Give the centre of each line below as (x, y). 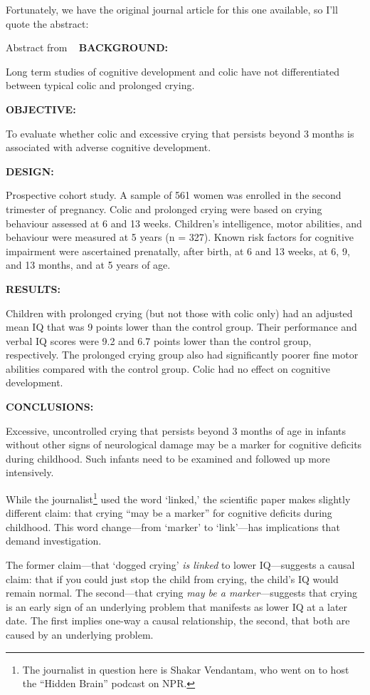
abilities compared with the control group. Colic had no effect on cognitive (168, 368)
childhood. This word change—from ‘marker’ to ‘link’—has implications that (173, 526)
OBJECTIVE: (41, 109)
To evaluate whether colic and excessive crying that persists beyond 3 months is (180, 133)
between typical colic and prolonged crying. (100, 85)
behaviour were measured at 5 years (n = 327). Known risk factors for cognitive (180, 237)
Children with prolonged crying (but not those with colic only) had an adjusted (179, 313)
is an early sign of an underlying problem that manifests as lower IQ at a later (177, 606)
